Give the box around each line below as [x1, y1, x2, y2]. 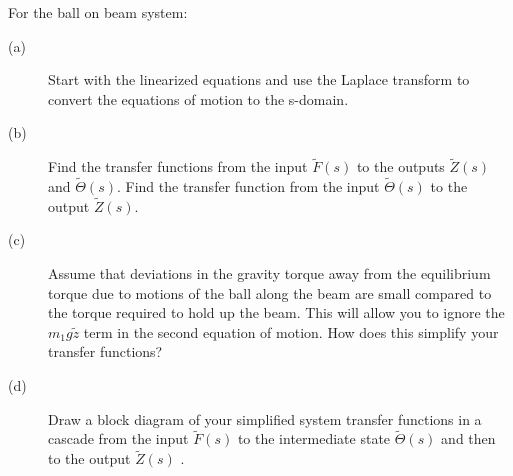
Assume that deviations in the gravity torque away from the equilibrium [48, 263, 491, 283]
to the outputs [356, 156, 445, 177]
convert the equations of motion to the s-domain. [48, 88, 349, 109]
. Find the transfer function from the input [116, 176, 380, 196]
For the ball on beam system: [8, 2, 188, 22]
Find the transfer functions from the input [48, 156, 308, 177]
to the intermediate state [237, 428, 391, 449]
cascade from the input [48, 428, 189, 449]
